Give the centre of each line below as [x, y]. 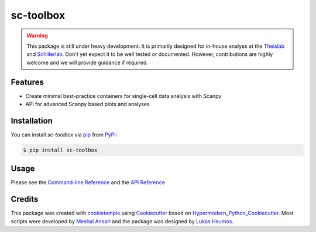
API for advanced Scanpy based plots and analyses [87, 104]
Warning [37, 36]
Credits [25, 199]
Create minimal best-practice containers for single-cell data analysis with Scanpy [123, 96]
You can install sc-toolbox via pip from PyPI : [64, 135]
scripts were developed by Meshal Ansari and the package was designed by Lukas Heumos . [122, 221]
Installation [32, 120]
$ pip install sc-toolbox [60, 150]
